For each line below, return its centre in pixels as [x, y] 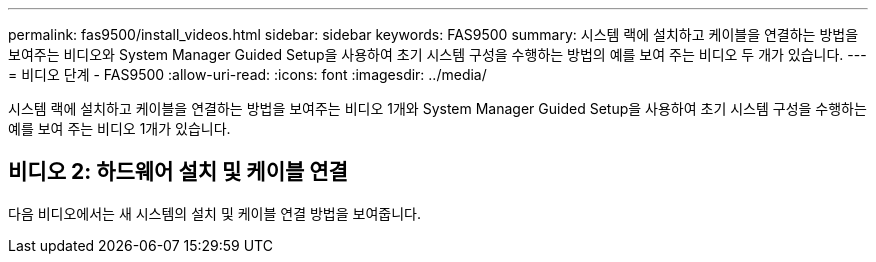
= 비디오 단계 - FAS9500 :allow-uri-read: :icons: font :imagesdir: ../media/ [247, 74]
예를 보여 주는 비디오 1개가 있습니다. [119, 128]
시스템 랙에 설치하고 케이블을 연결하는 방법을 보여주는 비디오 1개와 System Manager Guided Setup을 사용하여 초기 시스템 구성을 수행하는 [437, 108]
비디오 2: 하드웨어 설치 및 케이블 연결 [178, 172]
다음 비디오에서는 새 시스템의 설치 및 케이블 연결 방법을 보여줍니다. [214, 213]
